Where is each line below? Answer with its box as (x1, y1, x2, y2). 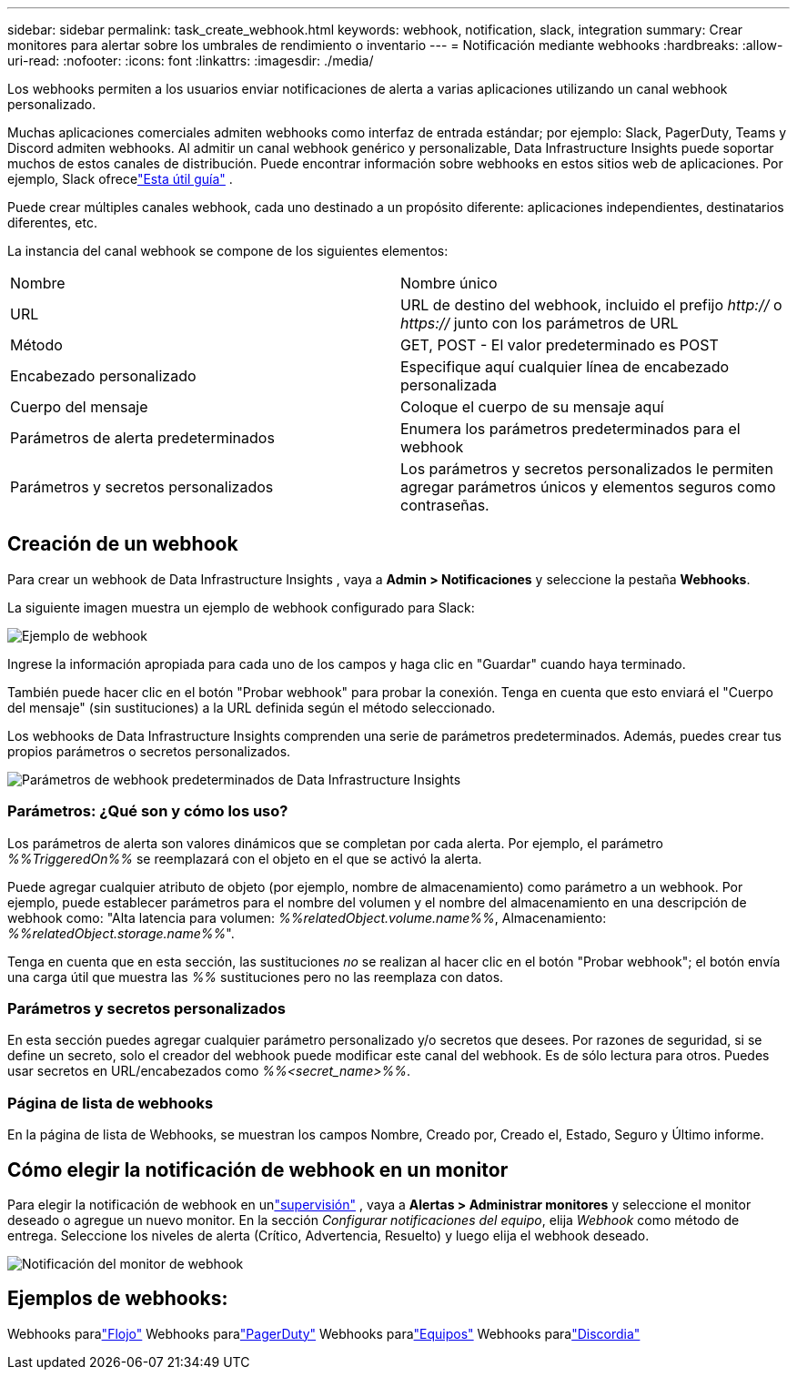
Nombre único (400, 274, 498, 292)
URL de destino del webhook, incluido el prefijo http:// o (400, 296, 782, 314)
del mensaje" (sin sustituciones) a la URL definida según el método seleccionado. (7, 699, 496, 715)
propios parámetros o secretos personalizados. (7, 743, 291, 759)
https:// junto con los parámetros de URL (400, 314, 679, 332)
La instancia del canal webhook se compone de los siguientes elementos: (7, 243, 449, 258)
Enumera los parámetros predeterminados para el (400, 420, 741, 438)
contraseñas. (400, 496, 489, 514)
